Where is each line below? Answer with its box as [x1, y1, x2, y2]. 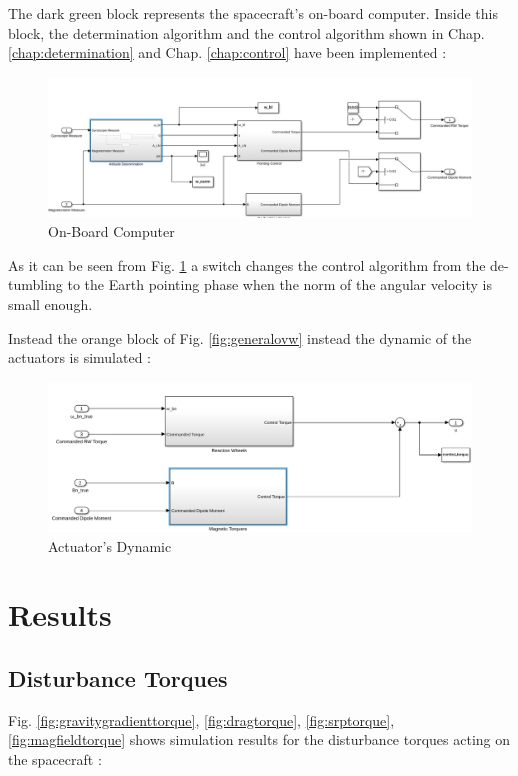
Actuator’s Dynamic [48, 535, 172, 556]
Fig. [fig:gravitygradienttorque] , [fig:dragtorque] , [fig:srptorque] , [8, 709, 395, 730]
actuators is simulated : [8, 347, 151, 368]
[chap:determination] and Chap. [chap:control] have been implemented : [8, 42, 447, 63]
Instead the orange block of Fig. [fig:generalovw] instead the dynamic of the [8, 327, 472, 348]
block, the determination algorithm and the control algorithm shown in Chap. [8, 22, 485, 43]
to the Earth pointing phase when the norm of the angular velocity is [67, 274, 492, 295]
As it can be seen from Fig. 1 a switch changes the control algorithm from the [8, 254, 486, 275]
